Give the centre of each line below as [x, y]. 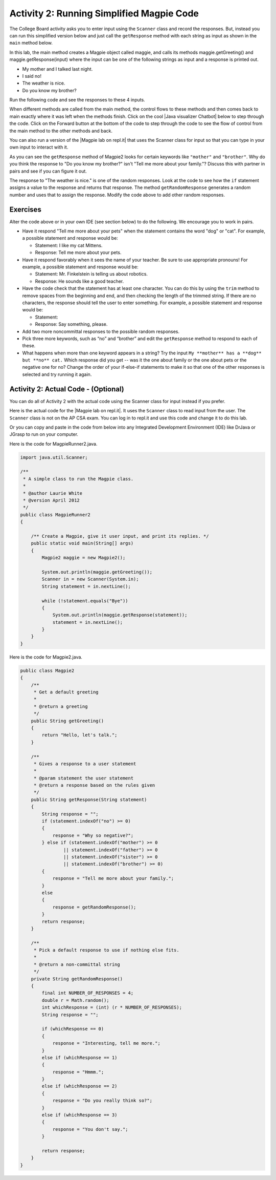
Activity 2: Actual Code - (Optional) [67, 389]
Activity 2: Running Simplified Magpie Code [104, 13]
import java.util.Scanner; [54, 457]
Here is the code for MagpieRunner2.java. [53, 444]
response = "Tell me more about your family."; [113, 879]
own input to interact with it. [39, 147]
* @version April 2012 [52, 500]
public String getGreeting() [67, 721]
